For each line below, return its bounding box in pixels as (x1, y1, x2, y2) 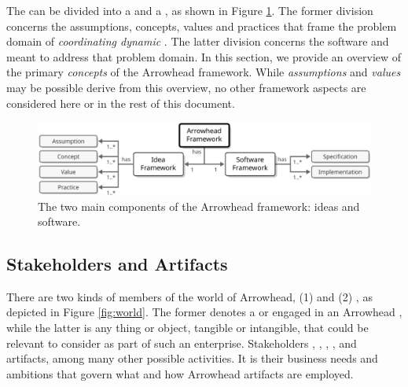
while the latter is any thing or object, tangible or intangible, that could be (6, 319, 369, 336)
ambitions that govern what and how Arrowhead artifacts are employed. (6, 365, 354, 381)
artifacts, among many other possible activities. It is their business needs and (6, 350, 378, 367)
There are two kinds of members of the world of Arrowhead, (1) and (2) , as (6, 288, 373, 304)
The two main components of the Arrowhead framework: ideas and (38, 197, 360, 214)
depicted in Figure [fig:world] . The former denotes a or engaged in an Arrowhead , (6, 304, 402, 320)
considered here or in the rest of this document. (6, 94, 235, 111)
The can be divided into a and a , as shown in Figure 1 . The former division (6, 2, 373, 18)
